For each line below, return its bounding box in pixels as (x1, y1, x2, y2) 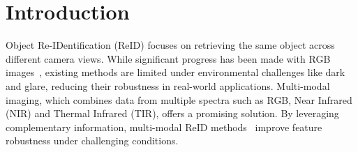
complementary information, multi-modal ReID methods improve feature (6, 119, 322, 134)
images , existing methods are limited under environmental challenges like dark (6, 65, 345, 79)
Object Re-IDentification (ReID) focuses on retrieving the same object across (6, 38, 335, 52)
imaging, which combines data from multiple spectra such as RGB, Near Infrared (6, 92, 352, 107)
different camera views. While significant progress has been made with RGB (6, 51, 331, 66)
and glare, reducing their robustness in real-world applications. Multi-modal (6, 78, 330, 93)
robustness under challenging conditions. (6, 133, 179, 148)
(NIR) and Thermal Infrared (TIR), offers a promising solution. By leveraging (6, 106, 339, 121)
